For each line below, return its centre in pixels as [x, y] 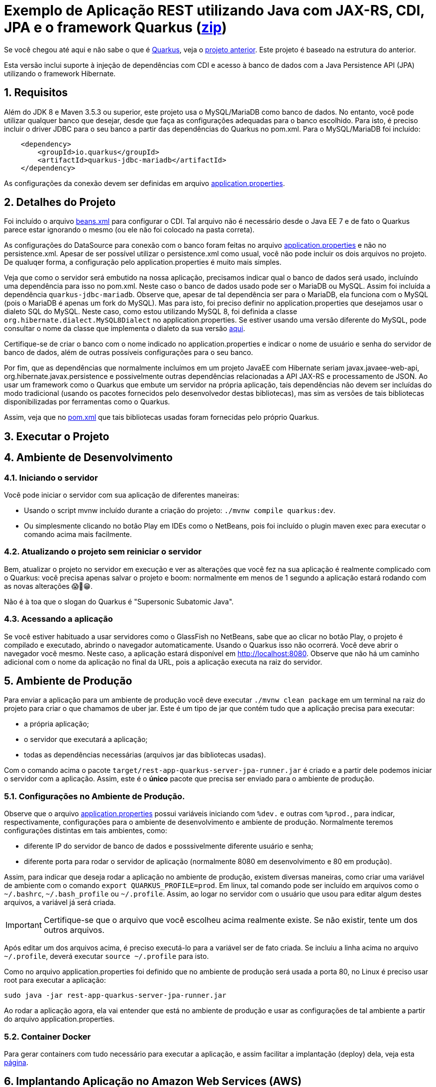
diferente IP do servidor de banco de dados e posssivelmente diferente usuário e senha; [169, 846]
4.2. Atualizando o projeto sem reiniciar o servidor [103, 552]
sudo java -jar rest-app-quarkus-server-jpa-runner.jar [115, 996]
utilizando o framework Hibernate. [60, 73]
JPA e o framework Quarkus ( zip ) [115, 27]
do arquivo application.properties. [59, 1019]
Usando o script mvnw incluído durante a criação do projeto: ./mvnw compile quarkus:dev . [180, 511]
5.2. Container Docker [48, 1036]
